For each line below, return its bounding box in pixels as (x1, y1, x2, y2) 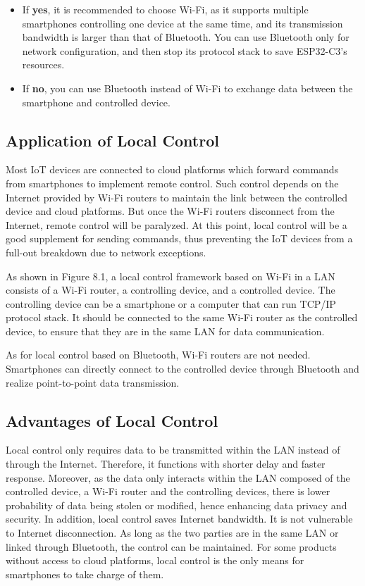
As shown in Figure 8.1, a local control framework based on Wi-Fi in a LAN (6, 268, 335, 283)
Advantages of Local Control (6, 409, 218, 431)
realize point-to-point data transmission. (6, 375, 180, 389)
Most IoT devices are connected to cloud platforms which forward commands (6, 162, 339, 177)
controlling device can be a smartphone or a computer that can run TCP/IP (6, 296, 336, 311)
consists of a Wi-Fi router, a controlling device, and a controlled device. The (6, 282, 335, 297)
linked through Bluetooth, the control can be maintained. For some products (6, 539, 337, 554)
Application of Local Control (6, 129, 219, 151)
